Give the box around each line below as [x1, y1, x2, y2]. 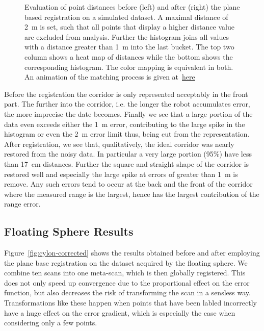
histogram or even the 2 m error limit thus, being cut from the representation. [4, 129, 250, 139]
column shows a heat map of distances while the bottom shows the [24, 51, 233, 62]
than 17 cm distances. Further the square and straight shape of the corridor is [4, 158, 249, 169]
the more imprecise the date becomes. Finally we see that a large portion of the [4, 108, 253, 119]
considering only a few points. [4, 317, 97, 328]
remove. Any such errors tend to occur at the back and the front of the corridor [4, 179, 253, 189]
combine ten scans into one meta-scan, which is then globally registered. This [4, 267, 246, 278]
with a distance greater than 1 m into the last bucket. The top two [24, 41, 234, 52]
